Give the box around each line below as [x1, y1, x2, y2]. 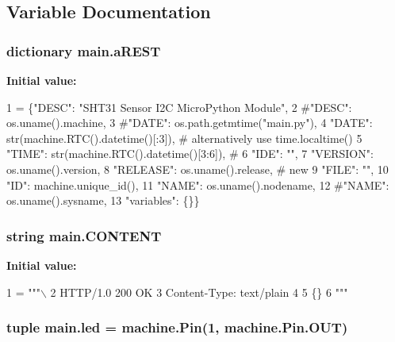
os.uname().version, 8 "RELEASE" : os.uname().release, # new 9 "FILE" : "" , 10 [6, 160, 389, 177]
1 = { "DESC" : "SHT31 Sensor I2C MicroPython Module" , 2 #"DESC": [6, 98, 352, 115]
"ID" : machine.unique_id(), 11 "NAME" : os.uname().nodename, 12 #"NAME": [6, 176, 389, 193]
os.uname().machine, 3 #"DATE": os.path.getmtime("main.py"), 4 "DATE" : [6, 114, 373, 131]
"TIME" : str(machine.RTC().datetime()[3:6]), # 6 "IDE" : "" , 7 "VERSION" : [6, 145, 374, 162]
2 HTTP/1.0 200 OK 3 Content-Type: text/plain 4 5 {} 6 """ [50, 283, 348, 300]
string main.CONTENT [6, 225, 162, 245]
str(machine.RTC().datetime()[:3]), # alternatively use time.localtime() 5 [6, 129, 362, 146]
